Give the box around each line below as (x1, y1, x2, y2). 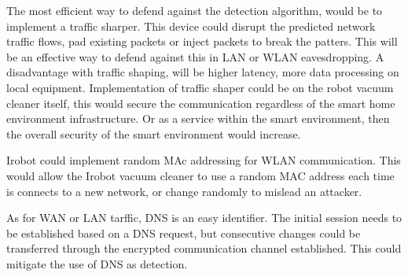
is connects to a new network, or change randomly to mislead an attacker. (6, 183, 362, 199)
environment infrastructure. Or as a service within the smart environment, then (6, 110, 390, 127)
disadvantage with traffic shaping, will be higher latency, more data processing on (6, 64, 399, 80)
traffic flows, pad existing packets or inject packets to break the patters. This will (6, 33, 398, 50)
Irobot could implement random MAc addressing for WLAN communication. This (6, 152, 401, 168)
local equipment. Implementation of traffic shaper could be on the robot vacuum (6, 79, 394, 95)
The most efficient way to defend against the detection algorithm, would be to (6, 2, 383, 18)
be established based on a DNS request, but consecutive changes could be (6, 224, 361, 241)
